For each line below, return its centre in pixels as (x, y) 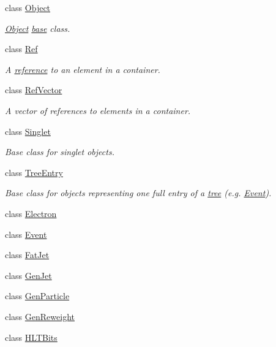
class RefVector (34, 90)
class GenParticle (37, 296)
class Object (28, 7)
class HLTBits (31, 337)
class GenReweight (40, 316)
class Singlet (28, 131)
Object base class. (38, 28)
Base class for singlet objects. (60, 152)
